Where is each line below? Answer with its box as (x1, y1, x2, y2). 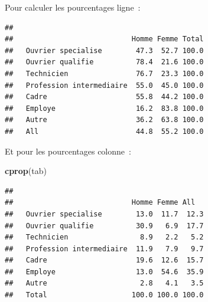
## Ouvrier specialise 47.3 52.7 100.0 (5, 46, 204, 55)
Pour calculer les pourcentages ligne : (5, 1, 141, 13)
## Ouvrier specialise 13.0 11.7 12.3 (5, 209, 204, 218)
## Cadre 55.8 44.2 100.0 (5, 93, 204, 101)
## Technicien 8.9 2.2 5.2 (5, 233, 204, 242)
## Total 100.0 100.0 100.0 (5, 291, 204, 300)
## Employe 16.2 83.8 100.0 (5, 104, 204, 113)
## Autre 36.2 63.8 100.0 (5, 116, 204, 124)
